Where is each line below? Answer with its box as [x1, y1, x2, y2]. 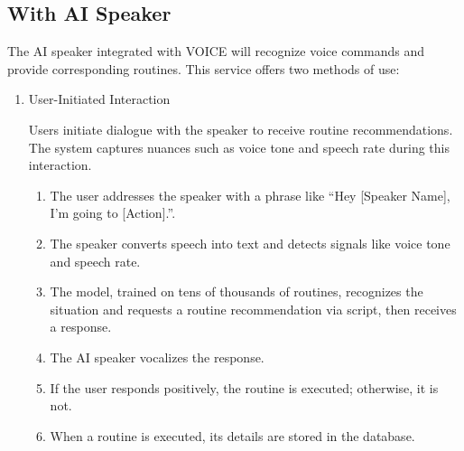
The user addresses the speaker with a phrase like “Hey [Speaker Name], [50, 185, 450, 204]
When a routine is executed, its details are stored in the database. [50, 426, 415, 445]
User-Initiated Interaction [28, 89, 171, 108]
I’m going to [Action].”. [50, 203, 176, 222]
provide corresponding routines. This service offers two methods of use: [7, 59, 400, 78]
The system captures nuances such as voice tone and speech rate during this [28, 137, 450, 156]
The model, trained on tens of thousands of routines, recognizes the [50, 282, 423, 301]
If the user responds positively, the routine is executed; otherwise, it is [50, 378, 439, 397]
